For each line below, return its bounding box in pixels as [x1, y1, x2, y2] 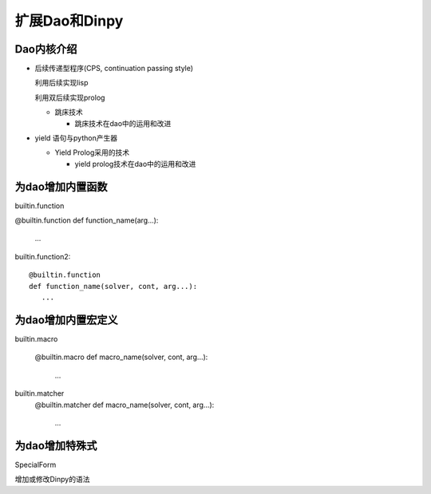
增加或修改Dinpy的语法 [14, 475, 90, 484]
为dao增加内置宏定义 [14, 313, 119, 326]
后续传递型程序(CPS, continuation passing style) [34, 64, 194, 73]
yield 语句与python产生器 [34, 133, 118, 143]
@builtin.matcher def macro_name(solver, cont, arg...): [34, 400, 215, 409]
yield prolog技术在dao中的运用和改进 [74, 159, 196, 168]
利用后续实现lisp [34, 78, 89, 88]
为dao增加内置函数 [14, 180, 108, 193]
